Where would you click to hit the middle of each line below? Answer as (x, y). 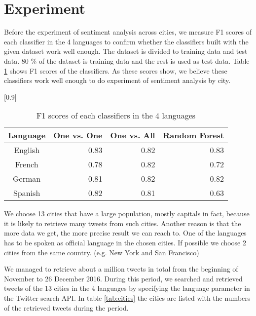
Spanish (27, 193)
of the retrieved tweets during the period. (66, 307)
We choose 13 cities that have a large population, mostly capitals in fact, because (127, 214)
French (27, 164)
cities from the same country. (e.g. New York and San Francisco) (102, 252)
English (27, 150)
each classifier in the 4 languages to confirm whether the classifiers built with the (126, 41)
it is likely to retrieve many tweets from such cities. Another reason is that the (123, 223)
